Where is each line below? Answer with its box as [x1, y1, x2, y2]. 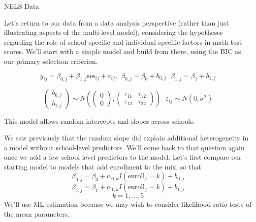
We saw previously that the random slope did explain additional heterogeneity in [4, 132, 249, 142]
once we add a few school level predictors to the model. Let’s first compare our [4, 152, 242, 162]
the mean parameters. [4, 208, 70, 219]
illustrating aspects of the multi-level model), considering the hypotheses [4, 27, 223, 37]
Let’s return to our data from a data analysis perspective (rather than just [4, 17, 229, 28]
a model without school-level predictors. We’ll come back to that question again [4, 142, 245, 152]
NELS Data [4, 1, 39, 11]
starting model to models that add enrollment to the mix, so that [4, 161, 201, 171]
